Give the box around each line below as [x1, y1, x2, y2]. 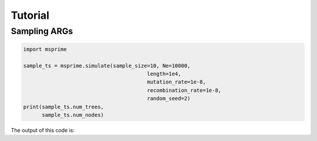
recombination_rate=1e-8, [147, 87, 222, 93]
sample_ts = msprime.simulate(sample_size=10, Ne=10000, [23, 62, 191, 69]
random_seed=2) [147, 95, 191, 102]
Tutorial [11, 9, 50, 22]
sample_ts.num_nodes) [42, 112, 104, 118]
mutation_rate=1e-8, [147, 79, 206, 85]
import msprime [23, 46, 67, 52]
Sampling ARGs [11, 26, 73, 36]
